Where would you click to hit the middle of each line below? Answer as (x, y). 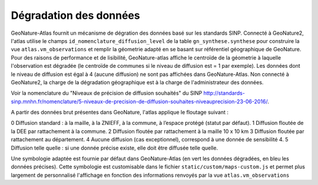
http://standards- (224, 93)
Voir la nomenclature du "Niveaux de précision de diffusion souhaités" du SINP (107, 93)
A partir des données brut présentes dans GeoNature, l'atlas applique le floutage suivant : (120, 113)
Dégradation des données (76, 15)
